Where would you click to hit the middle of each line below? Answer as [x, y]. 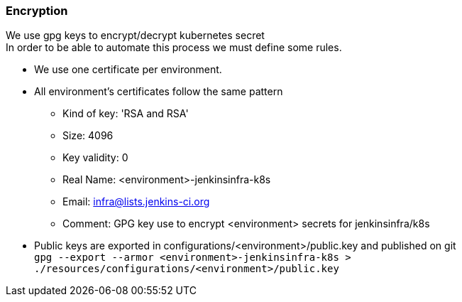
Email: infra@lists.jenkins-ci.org [136, 202]
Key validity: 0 [95, 158]
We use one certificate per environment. [128, 70]
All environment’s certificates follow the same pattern [159, 92]
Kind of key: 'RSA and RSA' [126, 114]
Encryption [37, 11]
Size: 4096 [88, 136]
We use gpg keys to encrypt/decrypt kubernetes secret [135, 36]
